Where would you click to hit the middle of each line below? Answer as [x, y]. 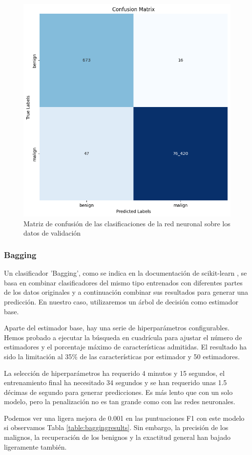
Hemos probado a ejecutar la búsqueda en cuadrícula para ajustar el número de [123, 337]
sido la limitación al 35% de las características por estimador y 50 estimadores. [122, 356]
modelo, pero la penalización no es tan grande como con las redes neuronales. [120, 401]
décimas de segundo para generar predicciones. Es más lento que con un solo [118, 392]
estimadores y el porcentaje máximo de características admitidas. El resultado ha [126, 347]
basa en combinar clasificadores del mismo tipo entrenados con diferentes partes [123, 282]
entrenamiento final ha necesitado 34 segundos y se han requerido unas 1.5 [115, 382]
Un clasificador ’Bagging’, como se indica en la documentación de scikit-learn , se [126, 273]
